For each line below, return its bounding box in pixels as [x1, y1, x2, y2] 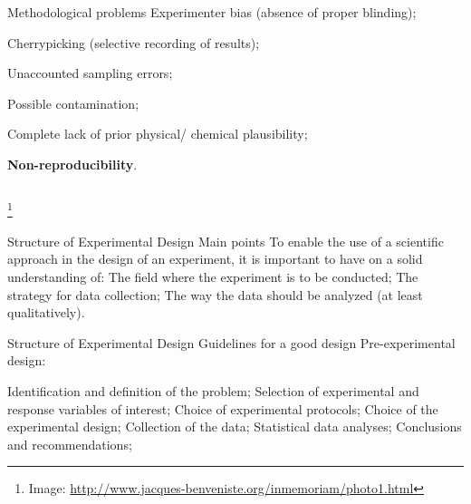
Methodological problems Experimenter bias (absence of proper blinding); [7, 3, 417, 21]
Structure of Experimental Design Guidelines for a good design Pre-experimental [7, 333, 456, 352]
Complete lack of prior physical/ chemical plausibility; [7, 124, 308, 143]
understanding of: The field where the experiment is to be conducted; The [7, 267, 418, 286]
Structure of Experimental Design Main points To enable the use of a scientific [7, 231, 444, 250]
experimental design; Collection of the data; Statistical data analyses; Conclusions [7, 417, 462, 436]
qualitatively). [7, 303, 85, 322]
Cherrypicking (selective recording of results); [7, 33, 260, 52]
